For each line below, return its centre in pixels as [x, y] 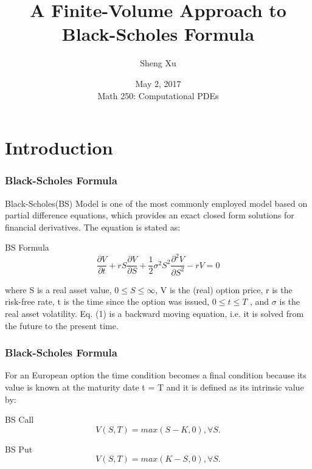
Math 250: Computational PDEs [158, 95]
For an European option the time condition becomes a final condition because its [156, 375]
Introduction [59, 148]
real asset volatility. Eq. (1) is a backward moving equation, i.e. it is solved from [154, 313]
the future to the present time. [62, 325]
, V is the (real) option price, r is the [224, 289]
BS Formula [27, 247]
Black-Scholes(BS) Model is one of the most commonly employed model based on [156, 203]
